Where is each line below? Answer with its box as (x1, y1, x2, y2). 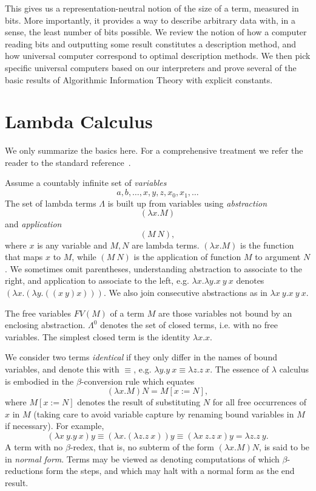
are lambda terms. (132, 238, 200, 251)
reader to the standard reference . (5, 156, 131, 168)
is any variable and (37, 238, 107, 251)
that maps (5, 250, 43, 263)
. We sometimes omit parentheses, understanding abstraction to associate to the (5, 262, 302, 275)
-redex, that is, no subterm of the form (70, 441, 215, 453)
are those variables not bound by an (158, 306, 292, 319)
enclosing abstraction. (5, 318, 86, 331)
